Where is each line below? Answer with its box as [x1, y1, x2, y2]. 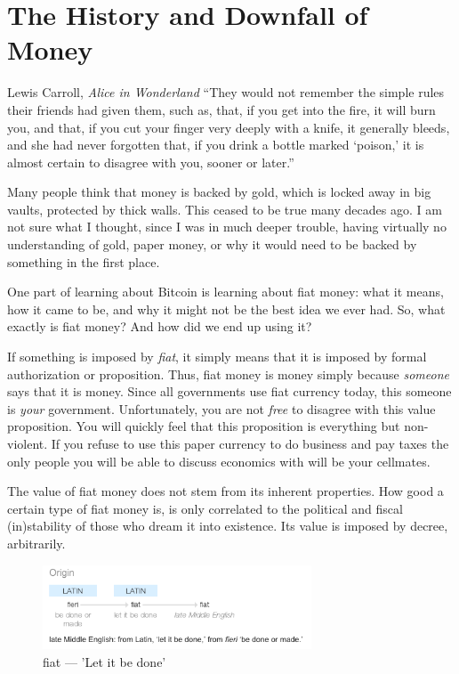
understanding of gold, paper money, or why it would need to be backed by [7, 235, 417, 254]
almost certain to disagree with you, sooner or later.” [7, 152, 294, 171]
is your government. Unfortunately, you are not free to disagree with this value [7, 399, 436, 418]
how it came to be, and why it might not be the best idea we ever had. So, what [7, 299, 446, 318]
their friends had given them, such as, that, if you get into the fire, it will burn [7, 100, 436, 118]
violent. [7, 434, 48, 452]
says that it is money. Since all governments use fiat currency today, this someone [7, 382, 452, 401]
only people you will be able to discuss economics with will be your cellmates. [7, 451, 431, 470]
